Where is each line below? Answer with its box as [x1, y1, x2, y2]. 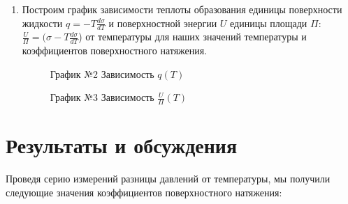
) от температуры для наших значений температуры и [78, 29, 307, 44]
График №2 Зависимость [50, 66, 154, 81]
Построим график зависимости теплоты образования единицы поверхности [22, 2, 342, 16]
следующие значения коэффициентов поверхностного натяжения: [6, 185, 282, 199]
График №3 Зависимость [50, 90, 154, 104]
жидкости [22, 15, 63, 30]
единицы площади [230, 15, 307, 30]
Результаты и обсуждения [6, 131, 238, 159]
